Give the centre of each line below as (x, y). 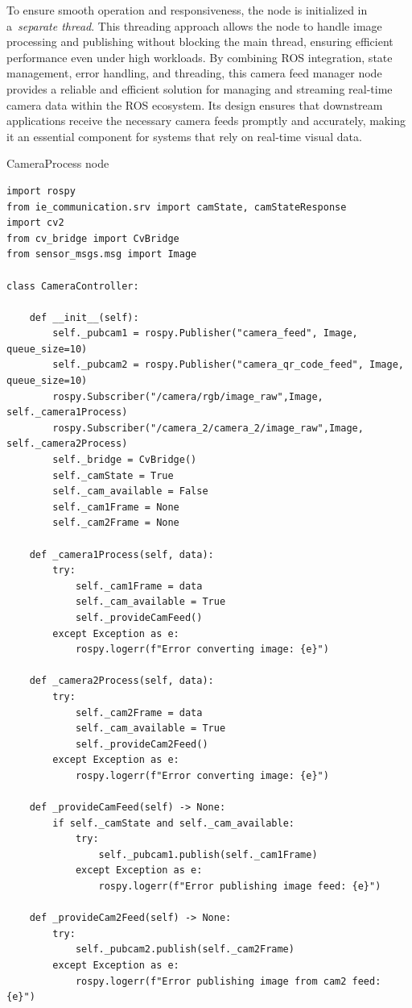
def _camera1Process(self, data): (122, 554)
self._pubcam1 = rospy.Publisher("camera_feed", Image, (205, 333)
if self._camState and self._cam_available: (173, 823)
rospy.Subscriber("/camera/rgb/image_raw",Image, (188, 396)
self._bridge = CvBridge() (125, 460)
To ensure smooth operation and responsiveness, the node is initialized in (187, 10)
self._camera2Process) (67, 444)
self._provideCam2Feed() (142, 744)
